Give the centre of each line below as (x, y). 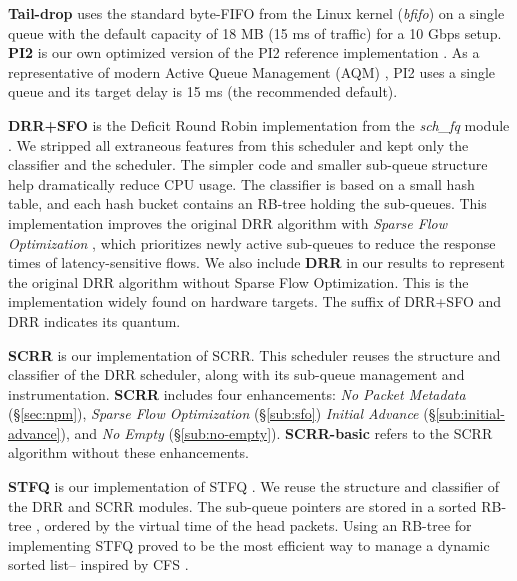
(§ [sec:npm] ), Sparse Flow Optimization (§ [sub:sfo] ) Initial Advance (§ (222, 413)
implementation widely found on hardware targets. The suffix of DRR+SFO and (255, 301)
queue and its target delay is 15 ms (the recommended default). (203, 91)
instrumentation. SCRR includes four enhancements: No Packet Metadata (237, 393)
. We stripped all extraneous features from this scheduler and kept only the (238, 144)
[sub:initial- (470, 413)
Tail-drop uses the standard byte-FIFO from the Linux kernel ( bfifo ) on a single (256, 13)
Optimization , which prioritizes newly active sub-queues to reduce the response (252, 242)
